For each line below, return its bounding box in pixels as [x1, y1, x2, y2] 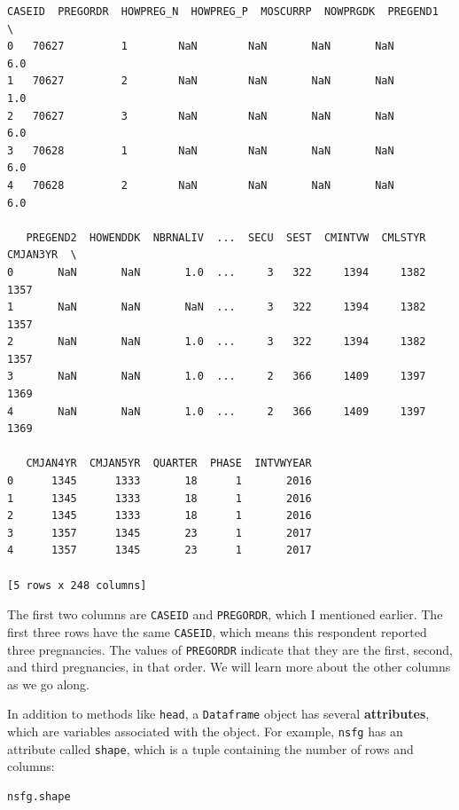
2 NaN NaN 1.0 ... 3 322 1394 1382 [7, 335, 426, 349]
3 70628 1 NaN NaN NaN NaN [7, 144, 394, 157]
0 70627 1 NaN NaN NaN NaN [7, 40, 394, 53]
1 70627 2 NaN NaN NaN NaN [7, 75, 394, 88]
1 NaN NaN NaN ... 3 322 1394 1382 [7, 301, 426, 314]
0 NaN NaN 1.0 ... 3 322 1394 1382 [7, 265, 426, 279]
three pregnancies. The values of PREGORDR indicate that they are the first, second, [7, 640, 453, 658]
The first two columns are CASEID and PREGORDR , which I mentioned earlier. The [7, 605, 443, 624]
